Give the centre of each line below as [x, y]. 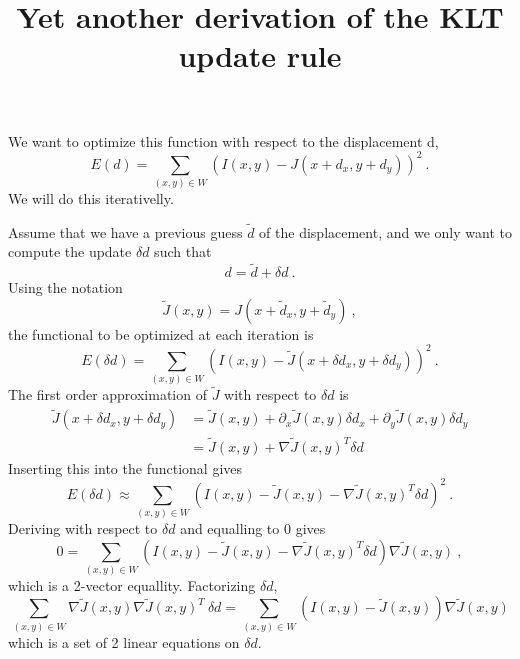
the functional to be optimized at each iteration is [161, 333]
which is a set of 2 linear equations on [124, 641]
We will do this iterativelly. [91, 197]
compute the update [70, 251]
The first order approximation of [107, 394]
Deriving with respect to [83, 527]
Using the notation [65, 287]
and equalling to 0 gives [253, 527]
